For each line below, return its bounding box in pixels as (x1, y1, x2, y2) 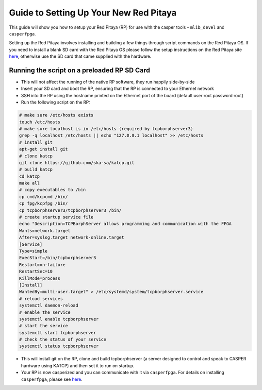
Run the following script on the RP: (21, 100, 91, 105)
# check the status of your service (19, 337, 107, 342)
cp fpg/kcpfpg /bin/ (19, 201, 68, 206)
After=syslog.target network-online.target (19, 235, 125, 240)
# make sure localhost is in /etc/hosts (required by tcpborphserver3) (19, 126, 194, 131)
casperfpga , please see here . (21, 376, 82, 382)
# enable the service (19, 309, 71, 315)
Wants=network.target (19, 228, 71, 233)
